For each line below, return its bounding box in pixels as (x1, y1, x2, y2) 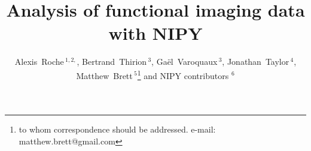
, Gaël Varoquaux (151, 55, 218, 68)
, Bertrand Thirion (77, 55, 147, 68)
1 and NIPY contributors (137, 67, 229, 81)
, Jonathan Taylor (222, 55, 289, 68)
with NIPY (108, 21, 203, 45)
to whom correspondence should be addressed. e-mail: (19, 123, 216, 136)
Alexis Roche (14, 55, 64, 68)
